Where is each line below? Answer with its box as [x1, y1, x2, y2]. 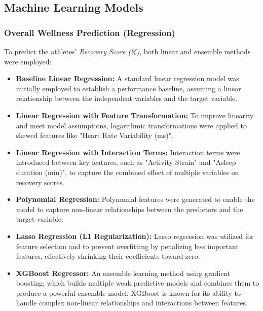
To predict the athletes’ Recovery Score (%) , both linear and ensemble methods [4, 46, 251, 56]
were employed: [4, 56, 52, 66]
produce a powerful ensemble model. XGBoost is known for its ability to [16, 287, 241, 298]
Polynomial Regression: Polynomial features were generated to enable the [16, 194, 255, 204]
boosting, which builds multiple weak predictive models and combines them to [16, 278, 259, 288]
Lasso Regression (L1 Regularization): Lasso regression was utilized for [16, 230, 254, 241]
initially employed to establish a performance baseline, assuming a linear [16, 83, 241, 93]
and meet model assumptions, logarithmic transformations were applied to [16, 120, 247, 130]
